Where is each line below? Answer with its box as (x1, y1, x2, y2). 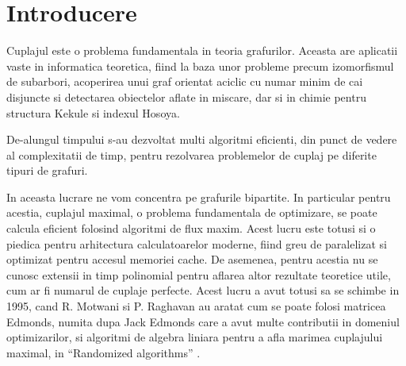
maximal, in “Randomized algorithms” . (6, 344, 201, 360)
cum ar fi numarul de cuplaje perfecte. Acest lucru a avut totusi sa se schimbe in (6, 282, 400, 299)
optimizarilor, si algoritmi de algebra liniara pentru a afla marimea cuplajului (6, 329, 383, 345)
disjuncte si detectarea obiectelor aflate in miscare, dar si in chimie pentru (6, 88, 366, 105)
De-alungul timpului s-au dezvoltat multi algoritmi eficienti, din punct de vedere (6, 131, 397, 148)
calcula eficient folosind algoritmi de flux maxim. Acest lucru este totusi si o (6, 220, 376, 237)
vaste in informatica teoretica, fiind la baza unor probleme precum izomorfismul (6, 57, 394, 74)
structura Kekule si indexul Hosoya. (6, 104, 180, 121)
